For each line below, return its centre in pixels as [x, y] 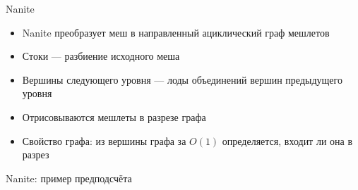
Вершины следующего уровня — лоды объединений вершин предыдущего [182, 79]
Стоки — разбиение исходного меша [101, 56]
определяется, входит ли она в [287, 140]
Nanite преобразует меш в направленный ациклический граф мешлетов [176, 32]
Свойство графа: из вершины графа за [104, 140]
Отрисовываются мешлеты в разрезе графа [114, 116]
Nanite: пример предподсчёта [69, 178]
